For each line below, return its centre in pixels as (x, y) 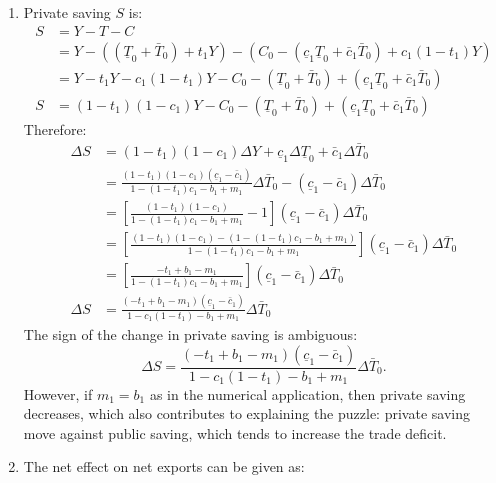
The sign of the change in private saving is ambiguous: (190, 333)
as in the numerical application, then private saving (307, 393)
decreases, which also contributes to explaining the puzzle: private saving (246, 413)
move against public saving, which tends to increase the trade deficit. (235, 432)
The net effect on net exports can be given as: (164, 466)
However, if (58, 393)
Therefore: (55, 128)
